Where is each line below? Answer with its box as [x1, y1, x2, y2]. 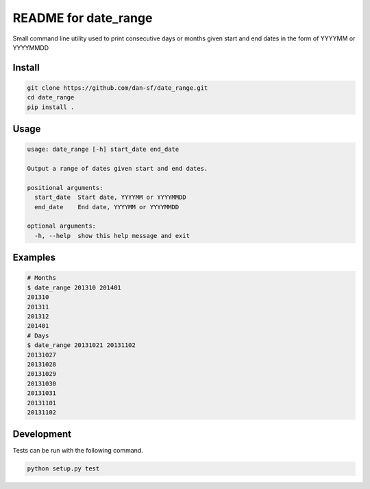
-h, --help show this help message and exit [34, 232, 190, 239]
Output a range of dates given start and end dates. [27, 165, 208, 173]
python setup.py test [27, 465, 100, 473]
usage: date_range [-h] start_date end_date [27, 145, 180, 154]
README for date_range [12, 10, 153, 25]
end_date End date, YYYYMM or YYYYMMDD [34, 203, 180, 211]
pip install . [27, 103, 75, 111]
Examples [12, 252, 56, 263]
